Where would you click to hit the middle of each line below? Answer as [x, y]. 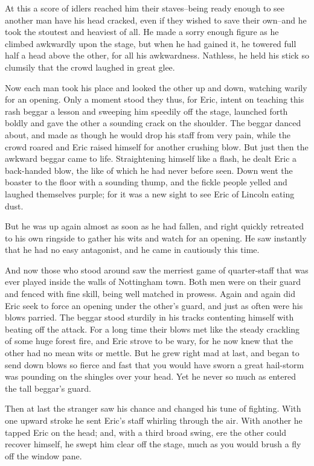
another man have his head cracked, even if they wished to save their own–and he [156, 20]
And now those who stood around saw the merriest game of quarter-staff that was [157, 270]
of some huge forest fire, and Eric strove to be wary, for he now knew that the [149, 341]
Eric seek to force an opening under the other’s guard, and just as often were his [154, 305]
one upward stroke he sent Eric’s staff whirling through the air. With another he [154, 420]
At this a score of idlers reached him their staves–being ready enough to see [145, 8]
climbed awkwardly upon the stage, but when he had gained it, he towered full [151, 43]
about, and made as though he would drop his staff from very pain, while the [148, 134]
